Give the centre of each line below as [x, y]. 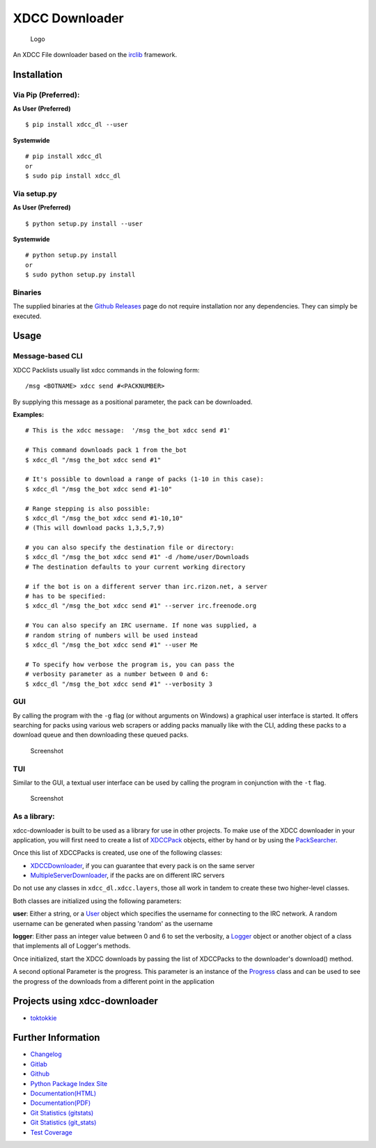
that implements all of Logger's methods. [72, 946]
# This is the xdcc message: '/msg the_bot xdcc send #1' [128, 431]
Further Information [56, 1038]
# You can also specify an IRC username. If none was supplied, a [141, 626]
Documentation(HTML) [63, 1093]
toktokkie [44, 1018]
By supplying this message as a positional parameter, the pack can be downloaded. [133, 402]
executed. [27, 316]
